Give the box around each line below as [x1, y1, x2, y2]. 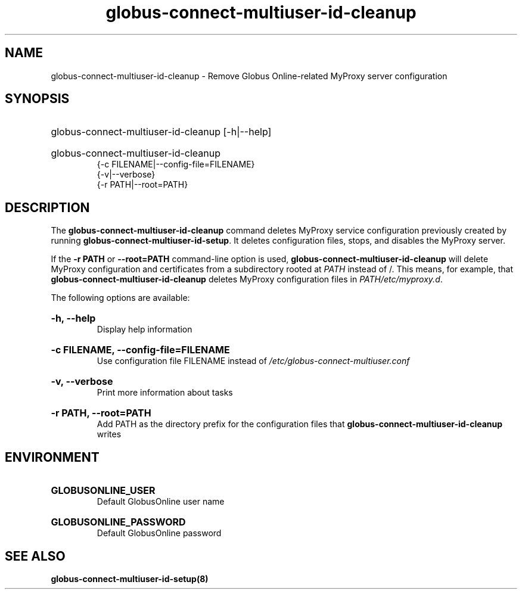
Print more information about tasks [97, 387, 233, 398]
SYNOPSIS [5, 91, 70, 107]
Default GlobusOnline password [97, 528, 222, 539]
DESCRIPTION [5, 200, 90, 215]
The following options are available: [51, 293, 190, 303]
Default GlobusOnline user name [97, 496, 225, 507]
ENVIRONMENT [5, 449, 100, 465]
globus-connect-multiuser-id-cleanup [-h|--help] [51, 126, 272, 138]
